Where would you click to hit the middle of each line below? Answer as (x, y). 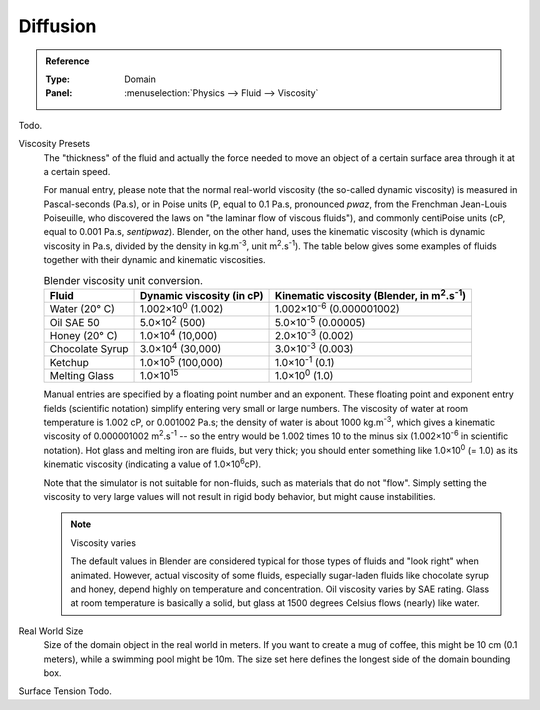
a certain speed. (77, 171)
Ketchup (69, 362)
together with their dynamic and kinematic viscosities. (154, 260)
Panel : (59, 93)
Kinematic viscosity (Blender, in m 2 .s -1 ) (371, 295)
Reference (67, 61)
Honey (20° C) (84, 336)
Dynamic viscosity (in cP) (201, 296)
